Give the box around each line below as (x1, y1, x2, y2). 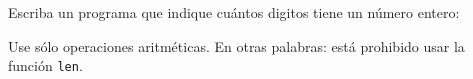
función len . (8, 55, 83, 76)
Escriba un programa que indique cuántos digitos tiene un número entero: (8, 2, 460, 22)
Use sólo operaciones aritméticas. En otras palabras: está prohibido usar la (8, 35, 465, 56)
